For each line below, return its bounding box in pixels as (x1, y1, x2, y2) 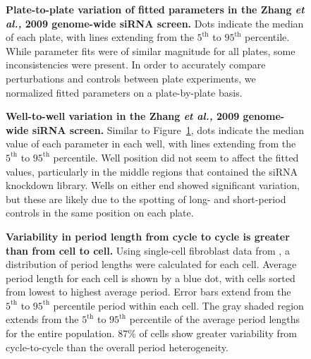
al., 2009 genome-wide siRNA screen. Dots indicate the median (6, 16, 304, 30)
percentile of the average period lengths (129, 312, 300, 327)
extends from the (6, 312, 79, 327)
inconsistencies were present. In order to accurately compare (6, 57, 266, 72)
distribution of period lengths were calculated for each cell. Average (6, 257, 297, 272)
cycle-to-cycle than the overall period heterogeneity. (6, 339, 228, 354)
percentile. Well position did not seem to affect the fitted (53, 150, 299, 164)
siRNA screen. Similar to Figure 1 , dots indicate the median (32, 122, 305, 137)
